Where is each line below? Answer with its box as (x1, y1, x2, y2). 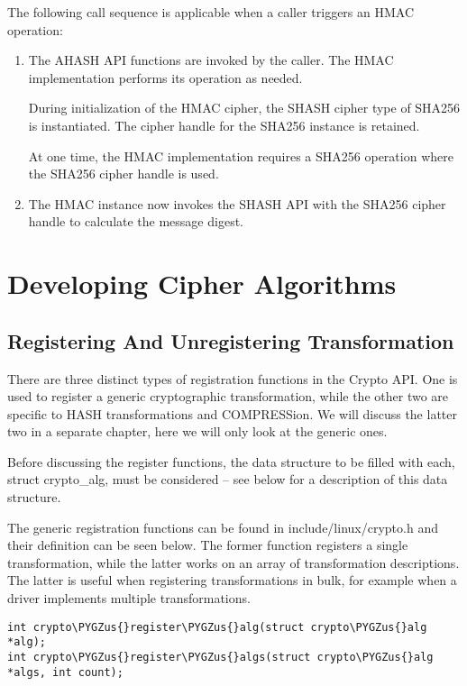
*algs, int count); (7, 665, 124, 679)
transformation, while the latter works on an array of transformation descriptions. (7, 553, 460, 572)
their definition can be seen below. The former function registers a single (7, 535, 408, 554)
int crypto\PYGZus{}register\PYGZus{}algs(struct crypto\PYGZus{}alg (7, 650, 434, 663)
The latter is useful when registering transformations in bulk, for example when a (7, 571, 457, 590)
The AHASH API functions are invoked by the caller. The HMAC (28, 50, 394, 69)
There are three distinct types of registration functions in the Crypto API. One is (7, 369, 458, 388)
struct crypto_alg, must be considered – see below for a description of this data (7, 470, 448, 489)
